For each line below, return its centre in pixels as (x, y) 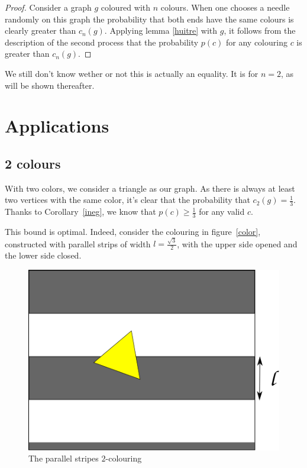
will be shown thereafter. (50, 85)
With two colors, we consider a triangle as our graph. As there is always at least (150, 188)
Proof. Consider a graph (48, 7)
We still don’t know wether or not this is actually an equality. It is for (132, 73)
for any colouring (257, 42)
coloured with (126, 7)
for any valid (222, 212)
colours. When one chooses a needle (225, 7)
